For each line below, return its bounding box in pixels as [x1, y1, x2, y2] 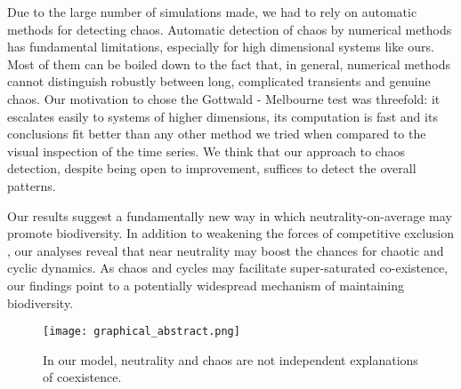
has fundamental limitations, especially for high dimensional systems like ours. [7, 37, 434, 56]
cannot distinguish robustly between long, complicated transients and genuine [7, 72, 431, 91]
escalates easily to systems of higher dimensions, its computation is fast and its [7, 107, 438, 125]
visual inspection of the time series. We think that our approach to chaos [7, 141, 405, 160]
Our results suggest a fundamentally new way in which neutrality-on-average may [7, 206, 452, 225]
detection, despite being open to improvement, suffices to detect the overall [7, 159, 417, 178]
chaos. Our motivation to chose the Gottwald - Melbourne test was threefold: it [7, 89, 441, 107]
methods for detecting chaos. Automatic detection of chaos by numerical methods [7, 20, 452, 38]
